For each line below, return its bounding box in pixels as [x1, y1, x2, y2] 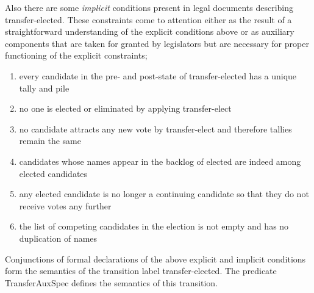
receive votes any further [19, 199, 112, 212]
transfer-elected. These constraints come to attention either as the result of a [5, 13, 292, 26]
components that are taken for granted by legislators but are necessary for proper [5, 37, 309, 49]
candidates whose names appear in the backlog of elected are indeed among [19, 154, 301, 167]
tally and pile [19, 81, 70, 94]
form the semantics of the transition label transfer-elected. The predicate [5, 264, 277, 277]
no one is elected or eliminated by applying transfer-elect [19, 102, 232, 115]
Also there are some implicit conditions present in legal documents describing [5, 1, 293, 13]
